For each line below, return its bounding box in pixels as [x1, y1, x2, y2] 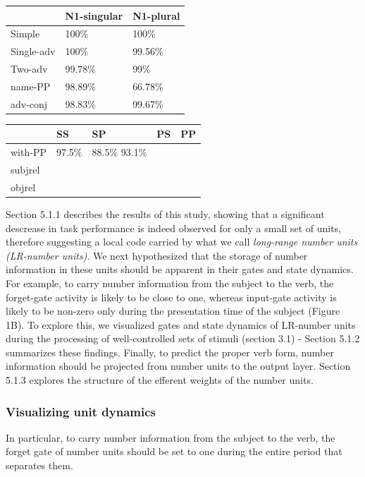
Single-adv [11, 44, 56, 59]
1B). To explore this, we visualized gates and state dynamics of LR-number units [6, 317, 356, 332]
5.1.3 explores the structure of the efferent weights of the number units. [6, 373, 314, 387]
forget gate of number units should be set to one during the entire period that [6, 444, 342, 459]
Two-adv [11, 61, 48, 76]
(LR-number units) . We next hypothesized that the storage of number [6, 248, 308, 262]
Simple [11, 26, 40, 41]
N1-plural [132, 8, 180, 23]
